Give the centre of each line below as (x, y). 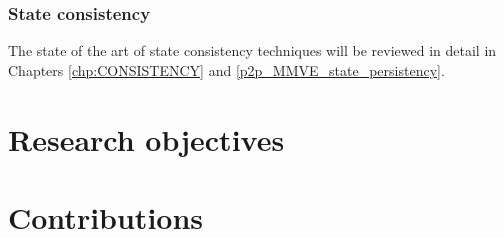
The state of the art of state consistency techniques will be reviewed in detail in (252, 50)
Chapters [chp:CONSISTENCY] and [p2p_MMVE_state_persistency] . (226, 69)
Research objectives (146, 138)
